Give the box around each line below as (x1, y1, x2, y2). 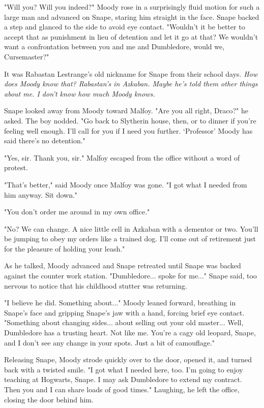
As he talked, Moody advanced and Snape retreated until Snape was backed (4, 260, 241, 271)
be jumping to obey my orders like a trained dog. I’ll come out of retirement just (4, 233, 256, 244)
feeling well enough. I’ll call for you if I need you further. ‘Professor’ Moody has (4, 125, 253, 136)
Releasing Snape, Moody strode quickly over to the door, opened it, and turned (4, 354, 252, 365)
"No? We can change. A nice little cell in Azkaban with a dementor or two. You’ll (4, 223, 258, 234)
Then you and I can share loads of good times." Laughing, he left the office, (4, 384, 240, 394)
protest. (4, 162, 28, 173)
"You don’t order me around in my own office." (4, 206, 150, 217)
